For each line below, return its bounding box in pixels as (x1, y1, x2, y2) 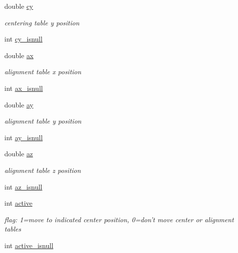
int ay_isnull (4, 132, 43, 142)
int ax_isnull (4, 83, 43, 93)
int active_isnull (4, 240, 54, 250)
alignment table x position (4, 66, 82, 77)
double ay (4, 99, 34, 109)
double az (4, 148, 33, 159)
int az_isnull (4, 181, 43, 191)
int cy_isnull (4, 34, 43, 44)
